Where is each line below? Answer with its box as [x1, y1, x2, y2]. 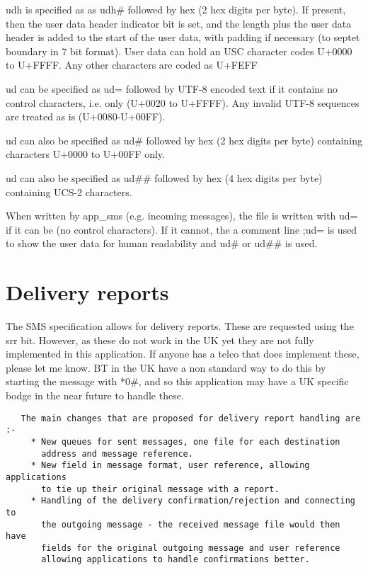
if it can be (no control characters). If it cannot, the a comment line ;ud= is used [6, 222, 357, 236]
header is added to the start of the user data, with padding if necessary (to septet [6, 30, 360, 45]
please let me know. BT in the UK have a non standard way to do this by [6, 360, 326, 375]
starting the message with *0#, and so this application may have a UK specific [6, 374, 349, 389]
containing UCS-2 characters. [6, 184, 132, 199]
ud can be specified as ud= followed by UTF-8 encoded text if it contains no [6, 81, 338, 96]
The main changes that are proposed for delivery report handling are [21, 413, 361, 423]
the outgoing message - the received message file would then [41, 519, 340, 530]
